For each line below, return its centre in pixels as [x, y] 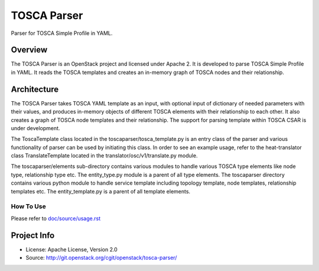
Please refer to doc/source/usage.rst [56, 218]
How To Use [29, 207]
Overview [29, 50]
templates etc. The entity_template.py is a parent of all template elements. [101, 191]
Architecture [35, 89]
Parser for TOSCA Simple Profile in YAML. [62, 33]
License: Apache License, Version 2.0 [71, 249]
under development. [35, 128]
